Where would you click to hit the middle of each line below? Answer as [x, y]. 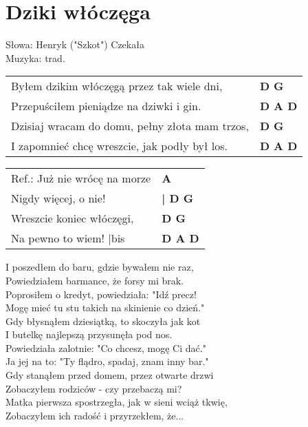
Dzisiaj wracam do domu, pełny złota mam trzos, [130, 126]
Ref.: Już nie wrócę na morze [81, 178]
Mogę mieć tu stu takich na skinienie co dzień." [105, 308]
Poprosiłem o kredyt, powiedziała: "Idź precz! [101, 294]
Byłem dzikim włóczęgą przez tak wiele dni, [117, 86]
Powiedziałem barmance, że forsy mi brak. [95, 280]
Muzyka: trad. [35, 58]
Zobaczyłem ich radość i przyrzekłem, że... [95, 415]
